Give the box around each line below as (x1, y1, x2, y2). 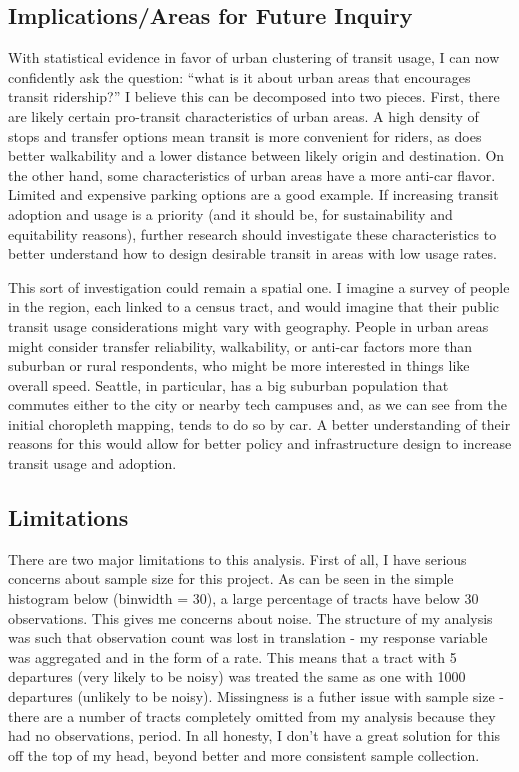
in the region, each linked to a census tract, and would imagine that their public (8, 296, 500, 317)
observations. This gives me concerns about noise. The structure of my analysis (8, 607, 493, 628)
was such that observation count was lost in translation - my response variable (8, 627, 488, 648)
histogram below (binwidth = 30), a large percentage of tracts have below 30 (8, 588, 479, 609)
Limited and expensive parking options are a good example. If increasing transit (8, 184, 499, 205)
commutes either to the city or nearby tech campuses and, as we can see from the (8, 394, 507, 415)
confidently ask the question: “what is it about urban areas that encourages (8, 66, 471, 87)
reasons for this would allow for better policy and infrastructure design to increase (8, 433, 512, 454)
